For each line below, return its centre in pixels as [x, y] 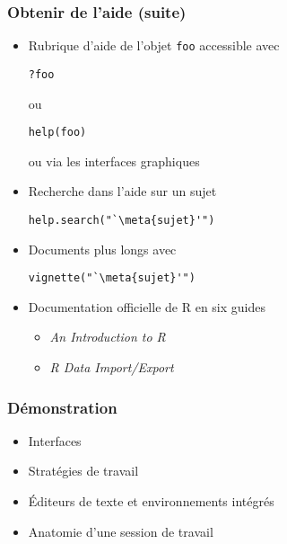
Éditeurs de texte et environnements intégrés [151, 501]
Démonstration [62, 407]
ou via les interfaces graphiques [114, 161]
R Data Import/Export [112, 367]
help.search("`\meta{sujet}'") [122, 220]
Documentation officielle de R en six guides [147, 306]
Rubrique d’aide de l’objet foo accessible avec [154, 45]
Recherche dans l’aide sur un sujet [122, 191]
